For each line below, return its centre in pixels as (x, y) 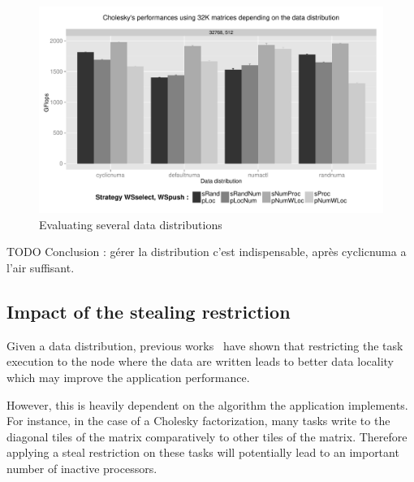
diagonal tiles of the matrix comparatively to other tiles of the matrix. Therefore (207, 436)
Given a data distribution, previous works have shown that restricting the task (205, 345)
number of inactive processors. (82, 468)
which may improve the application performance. (128, 377)
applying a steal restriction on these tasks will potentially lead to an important (203, 452)
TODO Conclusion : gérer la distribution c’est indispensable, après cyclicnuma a (207, 252)
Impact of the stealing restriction (149, 311)
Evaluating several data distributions (131, 224)
